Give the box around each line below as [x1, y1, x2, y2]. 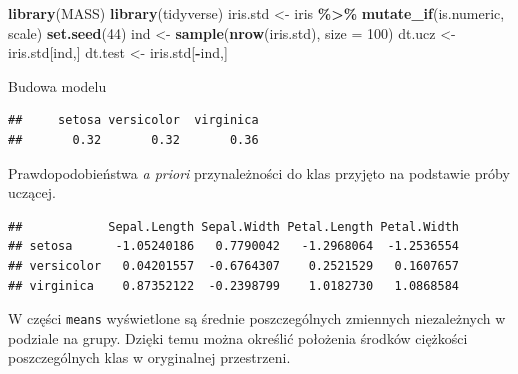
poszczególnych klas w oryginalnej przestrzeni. [8, 347, 291, 368]
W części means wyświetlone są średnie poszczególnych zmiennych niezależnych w [8, 308, 506, 329]
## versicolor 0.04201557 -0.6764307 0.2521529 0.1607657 [8, 258, 460, 273]
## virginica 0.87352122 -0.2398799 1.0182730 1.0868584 [8, 278, 460, 293]
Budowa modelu [8, 75, 107, 96]
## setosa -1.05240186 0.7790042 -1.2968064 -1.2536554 [8, 239, 460, 254]
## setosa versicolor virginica [8, 113, 259, 128]
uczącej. [8, 182, 56, 203]
